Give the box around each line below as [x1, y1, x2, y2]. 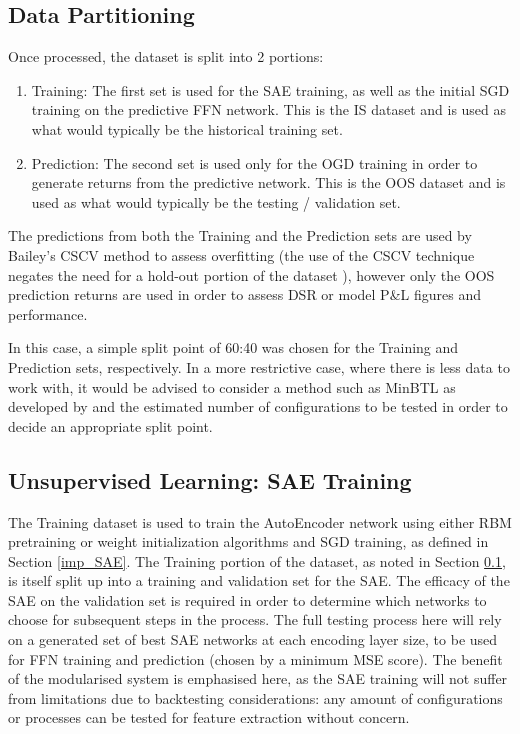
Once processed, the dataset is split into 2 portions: [8, 46, 324, 67]
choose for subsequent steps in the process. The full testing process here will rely [8, 609, 502, 630]
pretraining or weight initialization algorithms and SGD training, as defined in [8, 531, 489, 552]
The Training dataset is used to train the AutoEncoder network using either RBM [8, 511, 512, 532]
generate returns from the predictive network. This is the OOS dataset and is [31, 172, 506, 193]
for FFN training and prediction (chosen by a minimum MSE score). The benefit [8, 648, 503, 669]
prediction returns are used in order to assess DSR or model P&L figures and [8, 284, 481, 305]
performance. [8, 303, 88, 324]
